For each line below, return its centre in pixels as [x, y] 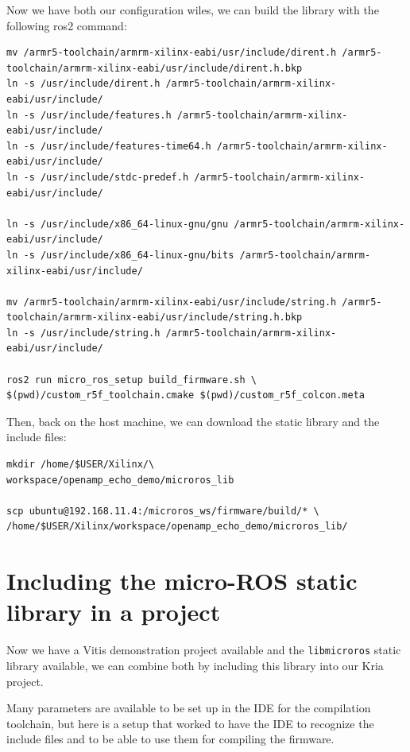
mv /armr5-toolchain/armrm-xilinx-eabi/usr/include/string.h [172, 302]
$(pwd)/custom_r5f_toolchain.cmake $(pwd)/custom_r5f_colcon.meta [186, 395]
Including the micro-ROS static [182, 581]
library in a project [114, 612]
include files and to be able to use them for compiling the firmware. [170, 739]
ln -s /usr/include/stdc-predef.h [98, 177]
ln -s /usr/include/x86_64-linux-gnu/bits [120, 255]
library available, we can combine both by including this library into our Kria [195, 665]
